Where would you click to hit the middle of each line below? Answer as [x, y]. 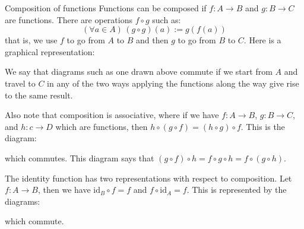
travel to [20, 83]
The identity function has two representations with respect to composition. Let [148, 178]
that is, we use [31, 40]
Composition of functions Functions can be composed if [106, 8]
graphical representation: [50, 51]
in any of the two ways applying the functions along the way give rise [173, 83]
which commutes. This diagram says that [80, 158]
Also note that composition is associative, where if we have [112, 115]
